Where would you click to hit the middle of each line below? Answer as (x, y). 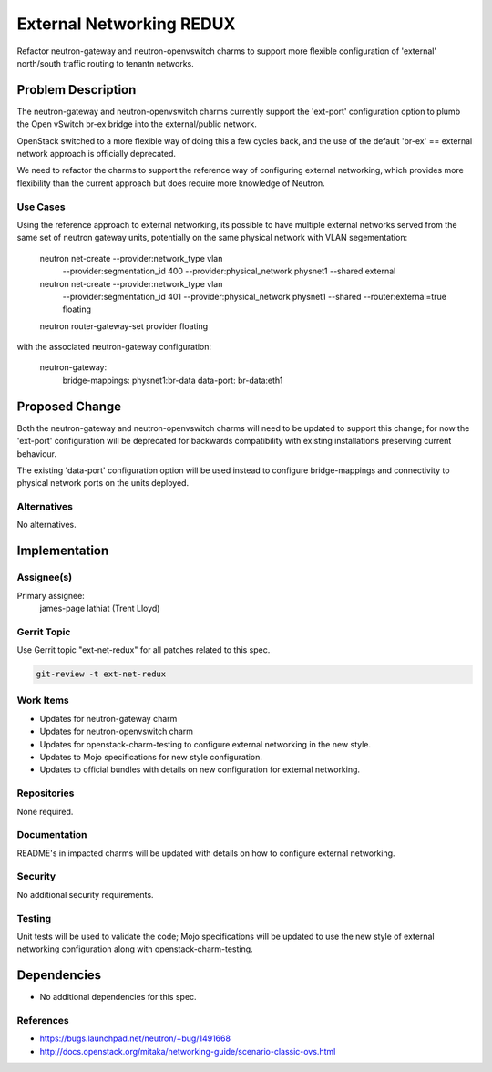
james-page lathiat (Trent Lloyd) (100, 608)
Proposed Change (69, 406)
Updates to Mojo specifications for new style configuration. (151, 758)
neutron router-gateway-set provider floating (124, 326)
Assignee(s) (45, 577)
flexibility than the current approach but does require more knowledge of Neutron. (171, 183)
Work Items (43, 700)
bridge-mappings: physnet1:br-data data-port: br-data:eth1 (173, 380)
